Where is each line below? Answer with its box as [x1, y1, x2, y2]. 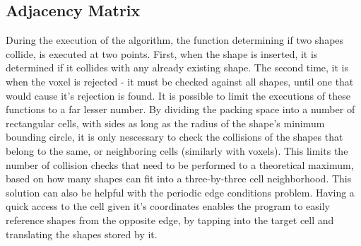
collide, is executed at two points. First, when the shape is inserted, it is [6, 46, 318, 61]
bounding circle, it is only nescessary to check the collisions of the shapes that [6, 129, 343, 144]
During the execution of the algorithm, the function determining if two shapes [6, 33, 344, 47]
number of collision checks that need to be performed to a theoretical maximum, [6, 157, 354, 172]
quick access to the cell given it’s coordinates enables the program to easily [6, 199, 331, 213]
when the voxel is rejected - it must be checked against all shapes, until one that [6, 74, 354, 88]
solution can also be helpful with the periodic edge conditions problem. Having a [6, 184, 355, 199]
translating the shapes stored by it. [6, 226, 158, 241]
